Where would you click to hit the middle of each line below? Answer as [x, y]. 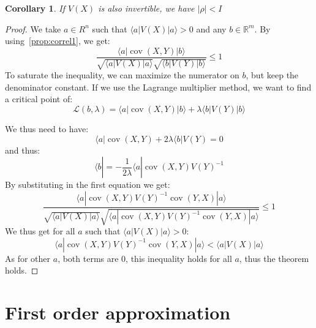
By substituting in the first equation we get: [88, 184]
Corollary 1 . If [35, 8]
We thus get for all [40, 231]
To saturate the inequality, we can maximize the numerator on [122, 75]
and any [211, 28]
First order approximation [118, 312]
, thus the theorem [274, 258]
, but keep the [272, 75]
